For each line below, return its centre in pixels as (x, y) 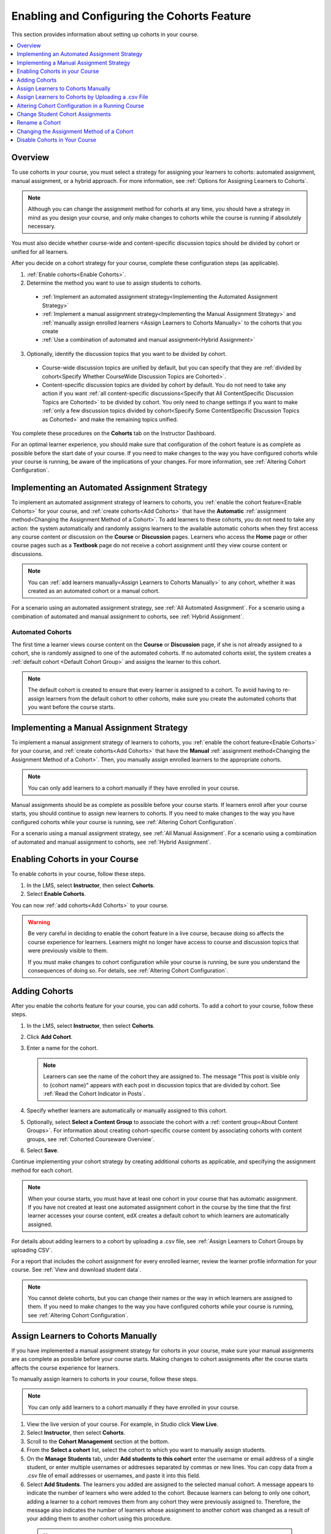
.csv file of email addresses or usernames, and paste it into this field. (113, 1476)
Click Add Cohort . (50, 1037)
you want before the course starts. (71, 707)
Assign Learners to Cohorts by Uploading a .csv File (82, 97)
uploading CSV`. (32, 1250)
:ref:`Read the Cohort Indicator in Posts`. (94, 1094)
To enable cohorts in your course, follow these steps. (78, 874)
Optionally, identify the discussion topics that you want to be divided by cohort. (127, 353)
